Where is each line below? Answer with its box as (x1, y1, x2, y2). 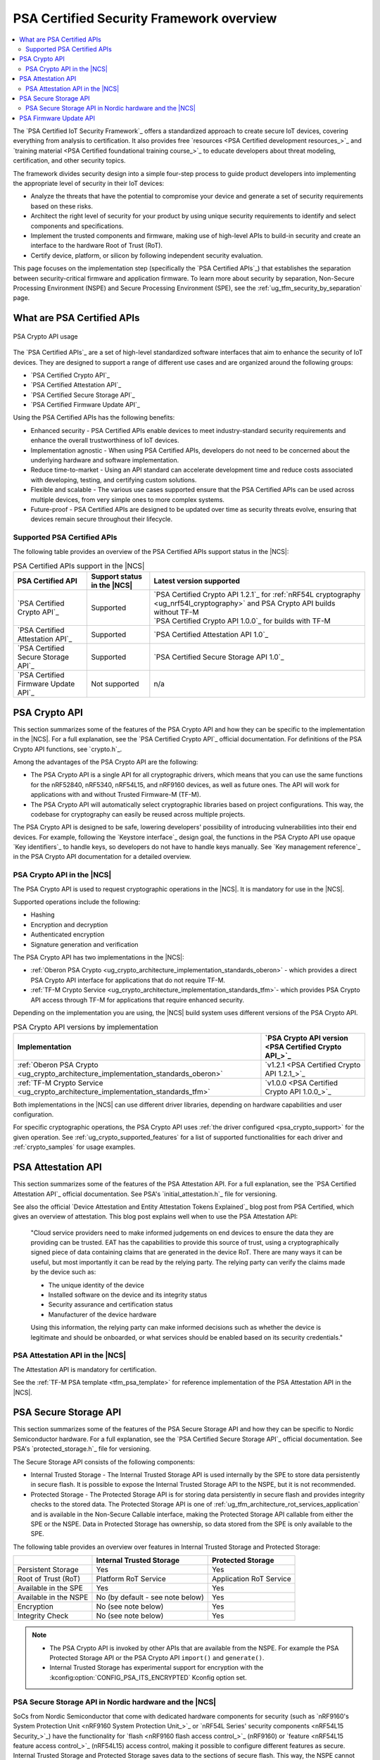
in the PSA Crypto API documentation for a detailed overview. (13, 853, 191, 861)
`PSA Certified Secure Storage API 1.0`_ (153, 652, 284, 662)
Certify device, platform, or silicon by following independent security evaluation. (30, 251, 263, 260)
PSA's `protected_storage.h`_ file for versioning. (13, 1445, 151, 1453)
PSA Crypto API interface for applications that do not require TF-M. (30, 976, 225, 984)
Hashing (30, 910, 56, 919)
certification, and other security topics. (13, 156, 126, 165)
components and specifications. (30, 222, 124, 230)
